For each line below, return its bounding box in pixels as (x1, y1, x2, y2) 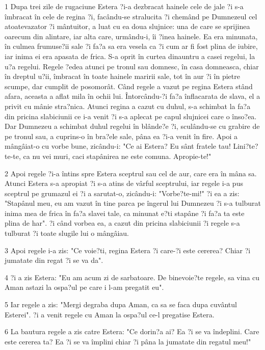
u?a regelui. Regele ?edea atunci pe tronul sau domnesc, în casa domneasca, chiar (5, 61, 259, 71)
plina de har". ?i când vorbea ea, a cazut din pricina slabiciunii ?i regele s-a (5, 218, 240, 228)
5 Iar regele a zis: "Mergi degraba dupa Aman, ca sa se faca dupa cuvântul (5, 299, 237, 310)
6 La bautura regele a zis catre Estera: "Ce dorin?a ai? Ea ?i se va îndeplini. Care (5, 326, 259, 337)
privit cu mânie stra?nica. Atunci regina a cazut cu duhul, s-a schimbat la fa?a (5, 100, 251, 111)
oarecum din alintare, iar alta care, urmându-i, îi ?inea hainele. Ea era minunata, (5, 31, 258, 41)
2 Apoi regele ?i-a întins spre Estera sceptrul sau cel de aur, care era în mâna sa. (5, 168, 257, 178)
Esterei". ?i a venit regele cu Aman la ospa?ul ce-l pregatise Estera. (5, 309, 215, 319)
